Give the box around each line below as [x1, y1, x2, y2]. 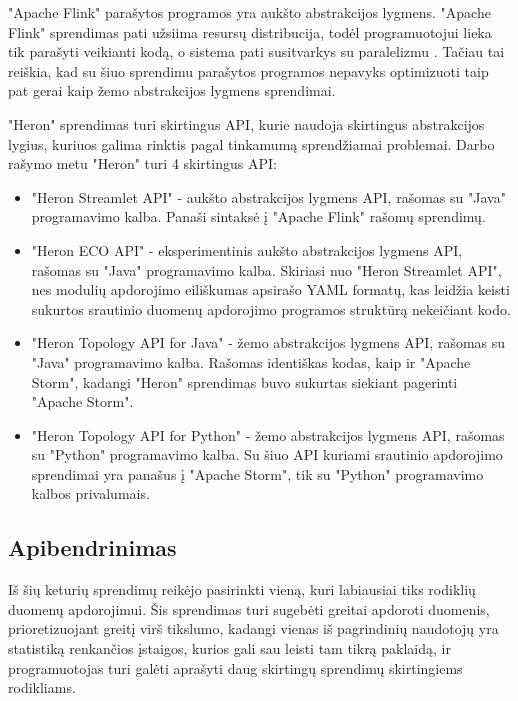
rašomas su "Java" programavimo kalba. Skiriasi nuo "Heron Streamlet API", [31, 259, 502, 280]
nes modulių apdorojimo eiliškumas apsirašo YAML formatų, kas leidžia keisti [31, 279, 510, 300]
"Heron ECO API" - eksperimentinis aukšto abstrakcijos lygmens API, [31, 239, 463, 260]
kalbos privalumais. [31, 483, 150, 504]
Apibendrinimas [8, 532, 177, 563]
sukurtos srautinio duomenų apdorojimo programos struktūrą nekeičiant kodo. [31, 298, 511, 319]
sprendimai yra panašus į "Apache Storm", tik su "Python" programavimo [31, 463, 484, 484]
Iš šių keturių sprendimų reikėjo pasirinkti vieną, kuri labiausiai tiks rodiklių [8, 579, 476, 600]
